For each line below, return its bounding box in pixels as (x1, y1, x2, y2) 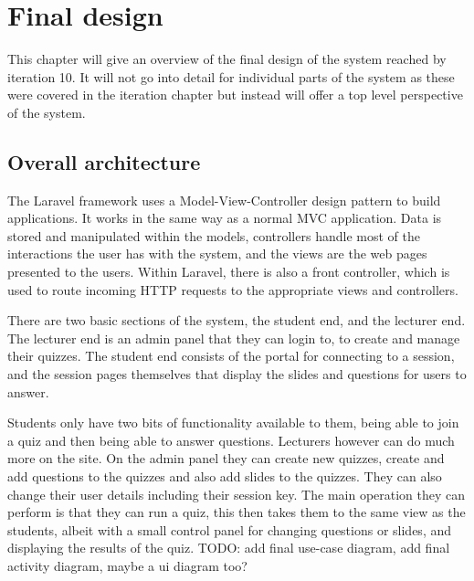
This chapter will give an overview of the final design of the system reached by (7, 49, 447, 69)
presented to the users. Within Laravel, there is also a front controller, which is (7, 262, 450, 281)
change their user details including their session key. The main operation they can (7, 484, 466, 503)
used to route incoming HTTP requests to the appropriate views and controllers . (7, 280, 458, 299)
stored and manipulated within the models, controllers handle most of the (7, 226, 420, 245)
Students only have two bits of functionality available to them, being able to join (7, 413, 459, 432)
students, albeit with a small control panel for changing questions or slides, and (7, 520, 452, 539)
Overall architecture (7, 147, 201, 175)
